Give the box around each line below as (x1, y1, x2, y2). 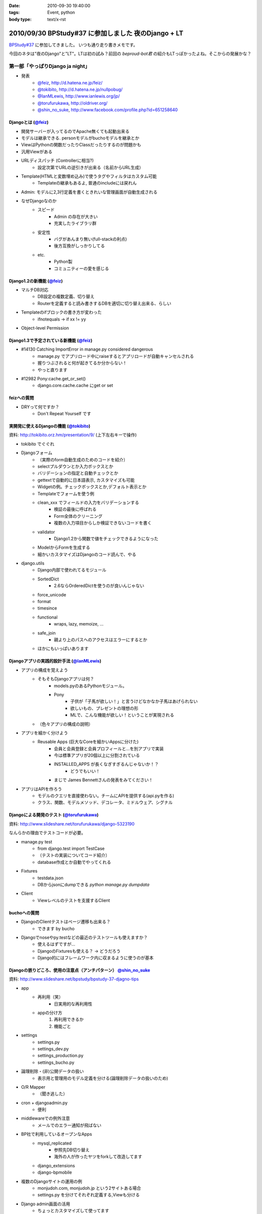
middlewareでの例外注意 (21, 1115, 70, 1121)
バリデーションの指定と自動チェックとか (37, 470, 118, 476)
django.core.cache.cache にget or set (37, 383, 114, 388)
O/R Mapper (21, 1084, 46, 1090)
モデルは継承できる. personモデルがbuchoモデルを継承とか (21, 135, 140, 141)
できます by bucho (37, 926, 75, 931)
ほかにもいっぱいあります (37, 646, 89, 652)
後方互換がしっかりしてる (54, 243, 105, 249)
